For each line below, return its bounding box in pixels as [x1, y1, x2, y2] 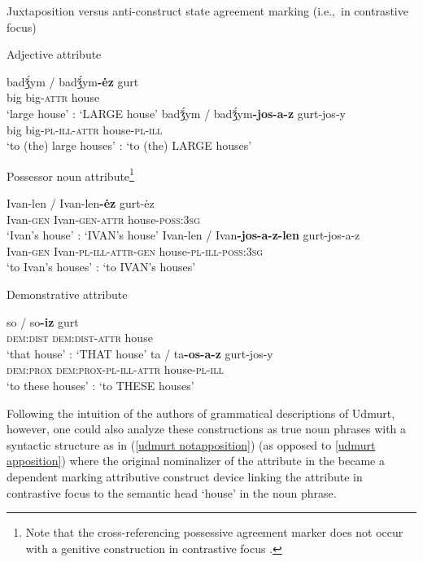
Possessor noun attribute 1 [7, 165, 134, 184]
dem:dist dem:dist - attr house [7, 329, 153, 346]
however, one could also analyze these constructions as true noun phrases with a [7, 420, 407, 437]
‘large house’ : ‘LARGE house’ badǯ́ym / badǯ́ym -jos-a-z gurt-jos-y [7, 104, 346, 121]
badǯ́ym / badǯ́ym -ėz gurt [7, 72, 139, 90]
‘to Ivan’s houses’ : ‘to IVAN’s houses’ [7, 258, 196, 275]
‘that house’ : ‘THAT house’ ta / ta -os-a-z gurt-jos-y [7, 345, 273, 362]
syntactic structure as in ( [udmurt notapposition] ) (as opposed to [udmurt [7, 436, 376, 453]
